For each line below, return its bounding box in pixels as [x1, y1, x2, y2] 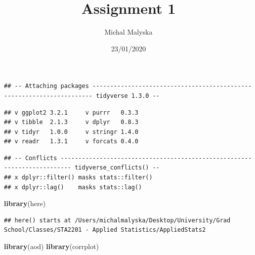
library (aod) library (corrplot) [4, 241, 99, 252]
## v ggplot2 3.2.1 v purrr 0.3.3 [4, 109, 139, 116]
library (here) [4, 198, 46, 209]
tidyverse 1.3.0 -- [96, 92, 160, 99]
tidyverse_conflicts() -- [75, 164, 160, 171]
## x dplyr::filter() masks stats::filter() [4, 174, 153, 181]
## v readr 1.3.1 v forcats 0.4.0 [4, 138, 139, 145]
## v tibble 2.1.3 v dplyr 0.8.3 [4, 119, 139, 126]
